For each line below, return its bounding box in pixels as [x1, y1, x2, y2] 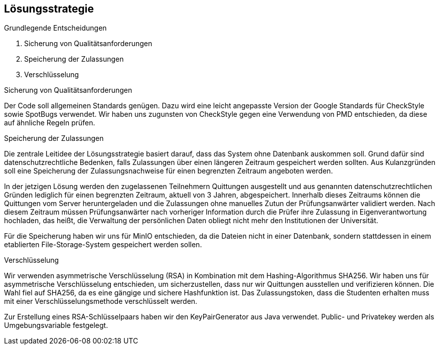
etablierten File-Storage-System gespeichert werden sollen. [4, 240, 202, 249]
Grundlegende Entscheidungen [4, 24, 107, 33]
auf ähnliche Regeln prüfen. [4, 118, 95, 127]
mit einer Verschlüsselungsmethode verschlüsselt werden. [4, 297, 198, 306]
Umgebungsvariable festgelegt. [4, 321, 108, 330]
